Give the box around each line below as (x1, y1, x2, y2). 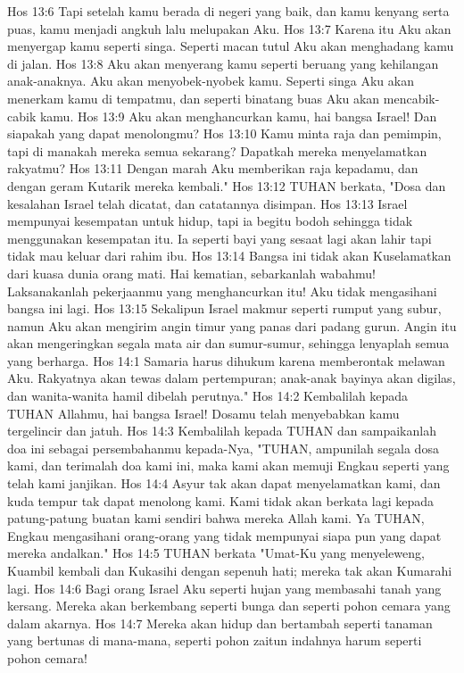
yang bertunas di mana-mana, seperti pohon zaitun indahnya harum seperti (7, 631, 422, 650)
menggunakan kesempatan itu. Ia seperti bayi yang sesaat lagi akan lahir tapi (7, 228, 432, 247)
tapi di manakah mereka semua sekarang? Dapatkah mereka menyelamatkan (7, 141, 427, 160)
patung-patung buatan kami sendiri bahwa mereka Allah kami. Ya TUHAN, (7, 509, 425, 528)
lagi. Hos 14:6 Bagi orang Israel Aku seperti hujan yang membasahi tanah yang (7, 578, 442, 597)
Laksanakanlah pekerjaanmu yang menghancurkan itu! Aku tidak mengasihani (7, 281, 437, 300)
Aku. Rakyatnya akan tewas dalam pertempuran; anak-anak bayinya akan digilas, (7, 369, 456, 387)
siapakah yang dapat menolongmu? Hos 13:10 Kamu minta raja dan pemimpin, (7, 124, 442, 143)
